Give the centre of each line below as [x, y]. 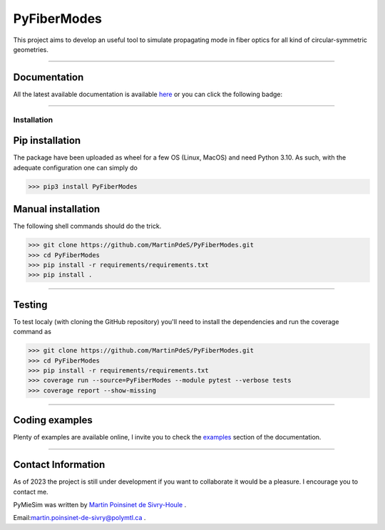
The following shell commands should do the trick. [87, 226]
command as [32, 332]
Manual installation [57, 209]
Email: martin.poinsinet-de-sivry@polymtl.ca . [79, 518]
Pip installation [47, 141]
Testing [30, 305]
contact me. [31, 492]
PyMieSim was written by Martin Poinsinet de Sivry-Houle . [100, 504]
